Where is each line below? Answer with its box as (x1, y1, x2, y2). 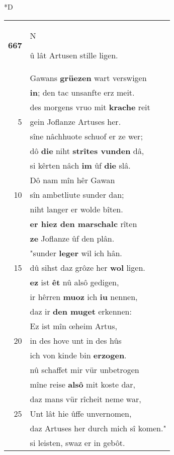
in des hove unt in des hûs (30, 334, 122, 346)
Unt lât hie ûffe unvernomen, (30, 407, 132, 419)
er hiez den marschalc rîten (30, 217, 137, 230)
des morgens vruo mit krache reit (30, 101, 150, 113)
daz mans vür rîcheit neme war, (30, 393, 141, 405)
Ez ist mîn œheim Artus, (30, 320, 117, 332)
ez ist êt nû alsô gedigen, (30, 276, 119, 288)
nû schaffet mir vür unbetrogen (30, 363, 139, 375)
